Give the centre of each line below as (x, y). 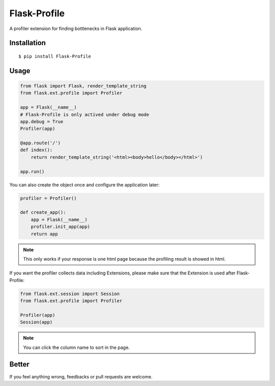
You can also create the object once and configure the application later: (85, 185)
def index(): (36, 150)
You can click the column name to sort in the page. (76, 347)
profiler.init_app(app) (60, 227)
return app (44, 234)
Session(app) (36, 322)
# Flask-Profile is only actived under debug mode (85, 114)
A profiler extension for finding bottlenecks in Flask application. (76, 29)
